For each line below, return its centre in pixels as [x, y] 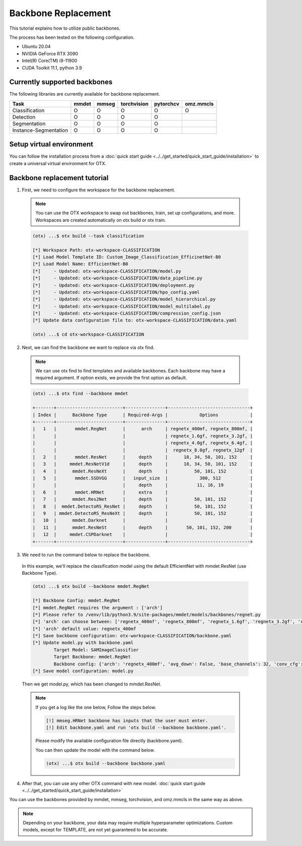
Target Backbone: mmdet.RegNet [92, 657]
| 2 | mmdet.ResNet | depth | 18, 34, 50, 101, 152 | [143, 457]
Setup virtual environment [51, 144]
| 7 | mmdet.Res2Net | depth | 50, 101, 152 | [143, 499]
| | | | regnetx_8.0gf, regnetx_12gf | [143, 450]
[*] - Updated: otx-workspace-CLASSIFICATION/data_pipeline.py [118, 278]
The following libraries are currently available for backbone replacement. [85, 94]
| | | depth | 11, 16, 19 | [143, 485]
